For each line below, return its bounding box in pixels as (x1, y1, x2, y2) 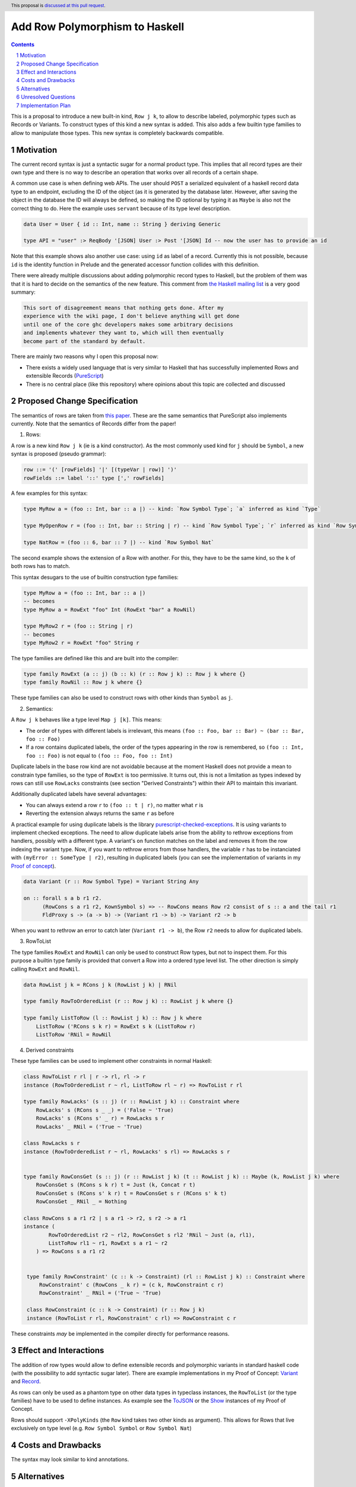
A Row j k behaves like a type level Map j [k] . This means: (11, 716, 163, 723)
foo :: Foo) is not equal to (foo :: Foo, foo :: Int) (26, 752, 173, 759)
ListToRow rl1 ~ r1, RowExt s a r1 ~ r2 (48, 1240, 168, 1247)
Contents (11, 40, 35, 48)
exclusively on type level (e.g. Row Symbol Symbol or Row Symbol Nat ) (11, 1425, 192, 1432)
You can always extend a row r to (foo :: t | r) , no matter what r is (26, 801, 204, 808)
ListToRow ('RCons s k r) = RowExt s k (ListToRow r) (36, 1023, 196, 1030)
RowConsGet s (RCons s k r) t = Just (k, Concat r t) (36, 1181, 196, 1188)
